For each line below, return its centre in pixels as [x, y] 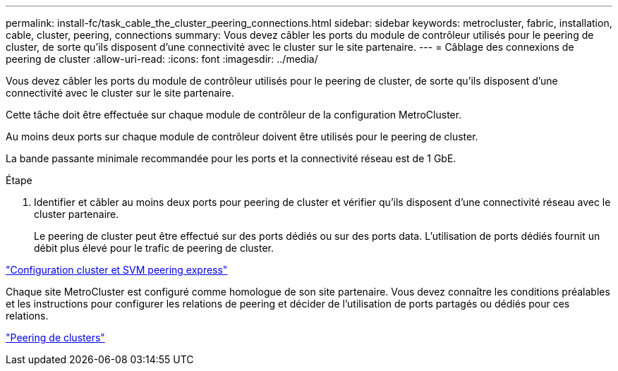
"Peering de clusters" [55, 337]
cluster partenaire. [77, 214]
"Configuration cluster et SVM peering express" [117, 270]
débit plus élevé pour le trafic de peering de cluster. [154, 248]
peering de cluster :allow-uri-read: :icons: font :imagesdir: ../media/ [162, 59]
